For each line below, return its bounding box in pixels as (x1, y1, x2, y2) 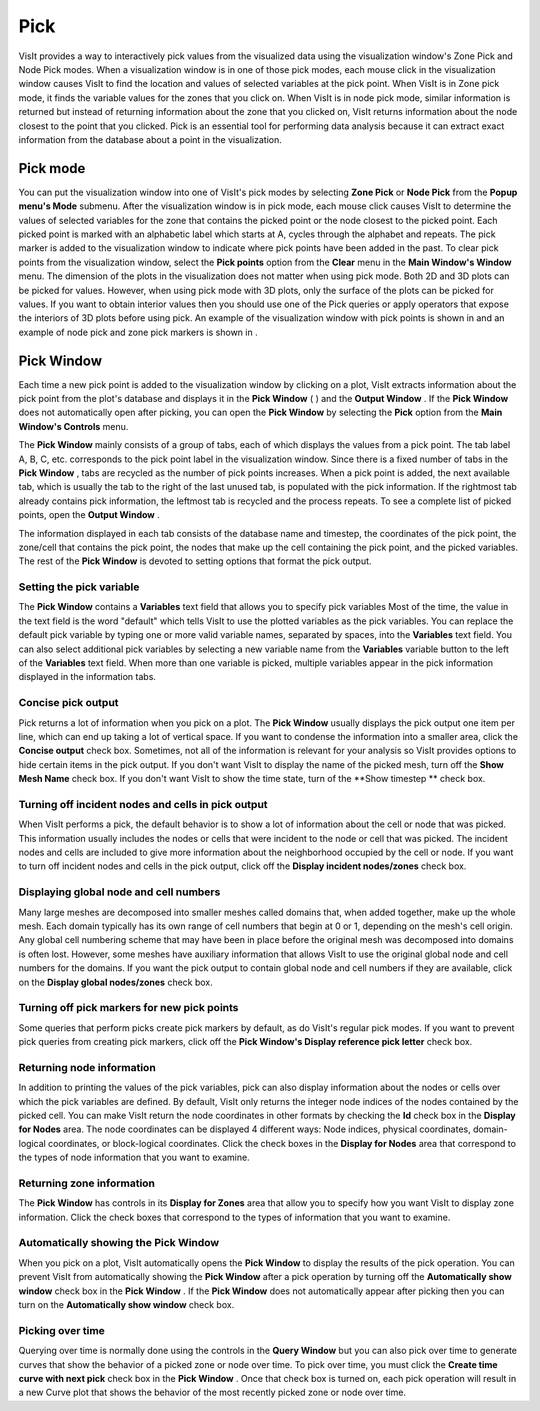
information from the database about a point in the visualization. (18, 133, 282, 145)
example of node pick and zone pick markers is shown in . (18, 326, 259, 338)
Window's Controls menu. (18, 420, 129, 432)
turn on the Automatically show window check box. (18, 1298, 235, 1310)
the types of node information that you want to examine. (18, 1151, 250, 1164)
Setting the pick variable (18, 580, 140, 594)
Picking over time (18, 1323, 105, 1337)
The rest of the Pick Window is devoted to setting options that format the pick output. (18, 555, 372, 567)
